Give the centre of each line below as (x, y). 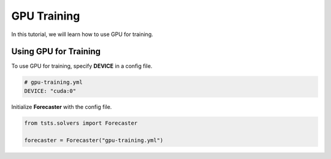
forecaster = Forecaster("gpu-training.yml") (94, 140)
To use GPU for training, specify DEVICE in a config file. (82, 66)
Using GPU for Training (56, 52)
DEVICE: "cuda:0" (50, 91)
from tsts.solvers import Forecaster (81, 123)
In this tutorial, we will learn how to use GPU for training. (82, 34)
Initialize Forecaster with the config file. (62, 106)
